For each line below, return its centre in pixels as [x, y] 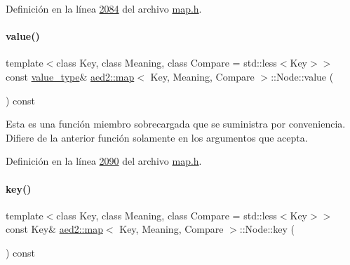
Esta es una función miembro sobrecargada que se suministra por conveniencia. [176, 124]
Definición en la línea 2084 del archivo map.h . [104, 8]
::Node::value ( [302, 76]
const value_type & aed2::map [70, 76]
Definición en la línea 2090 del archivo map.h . [104, 161]
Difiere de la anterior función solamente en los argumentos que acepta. [157, 137]
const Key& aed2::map [54, 229]
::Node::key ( [267, 229]
